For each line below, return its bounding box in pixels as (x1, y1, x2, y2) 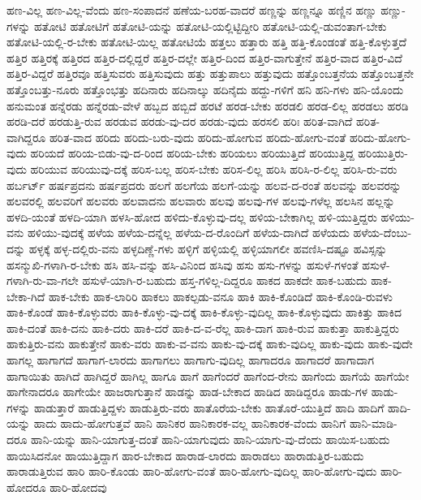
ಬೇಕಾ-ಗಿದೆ (6, 287, 45, 304)
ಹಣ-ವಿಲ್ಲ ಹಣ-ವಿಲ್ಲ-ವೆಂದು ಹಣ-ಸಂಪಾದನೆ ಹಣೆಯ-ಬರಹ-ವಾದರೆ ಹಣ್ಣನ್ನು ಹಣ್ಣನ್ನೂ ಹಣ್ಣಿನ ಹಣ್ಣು (6, 2, 377, 18)
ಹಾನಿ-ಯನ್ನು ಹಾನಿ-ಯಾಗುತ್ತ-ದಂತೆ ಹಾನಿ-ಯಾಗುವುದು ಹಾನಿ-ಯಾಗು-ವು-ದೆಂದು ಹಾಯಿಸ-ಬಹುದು (31, 431, 390, 448)
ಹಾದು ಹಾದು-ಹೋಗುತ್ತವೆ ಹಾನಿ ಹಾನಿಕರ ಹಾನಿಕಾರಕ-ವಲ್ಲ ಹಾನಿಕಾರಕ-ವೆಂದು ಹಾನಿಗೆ (33, 415, 346, 432)
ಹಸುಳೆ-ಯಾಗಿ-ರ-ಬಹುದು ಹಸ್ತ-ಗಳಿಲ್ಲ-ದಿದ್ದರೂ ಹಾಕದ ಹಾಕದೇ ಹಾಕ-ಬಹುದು (82, 272, 367, 289)
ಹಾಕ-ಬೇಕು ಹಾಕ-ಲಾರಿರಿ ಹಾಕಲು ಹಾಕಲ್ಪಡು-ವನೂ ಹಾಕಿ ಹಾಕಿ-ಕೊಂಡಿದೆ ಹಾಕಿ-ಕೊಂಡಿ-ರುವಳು (48, 287, 393, 304)
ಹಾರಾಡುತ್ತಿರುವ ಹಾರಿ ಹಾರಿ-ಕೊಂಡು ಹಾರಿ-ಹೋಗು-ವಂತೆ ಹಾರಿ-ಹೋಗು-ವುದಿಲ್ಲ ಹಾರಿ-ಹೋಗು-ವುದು (6, 463, 377, 480)
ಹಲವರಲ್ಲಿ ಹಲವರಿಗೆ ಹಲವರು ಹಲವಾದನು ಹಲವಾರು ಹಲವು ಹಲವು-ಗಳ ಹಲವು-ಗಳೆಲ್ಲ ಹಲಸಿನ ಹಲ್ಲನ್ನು (6, 192, 395, 209)
